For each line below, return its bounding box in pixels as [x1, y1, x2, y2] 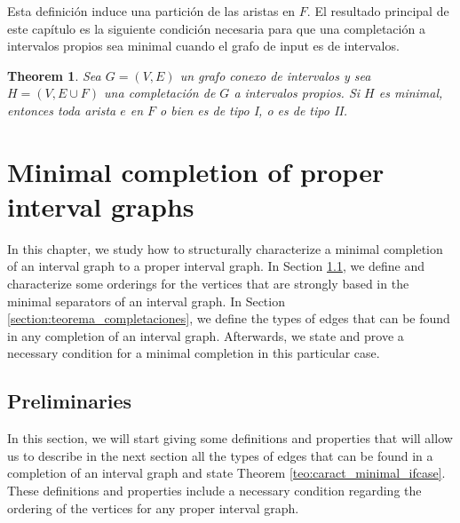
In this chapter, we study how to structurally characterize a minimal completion [7, 239, 443, 258]
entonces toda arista [7, 100, 116, 119]
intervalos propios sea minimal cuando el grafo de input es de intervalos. [7, 36, 400, 55]
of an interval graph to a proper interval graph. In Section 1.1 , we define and [7, 257, 425, 275]
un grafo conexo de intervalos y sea [179, 66, 371, 84]
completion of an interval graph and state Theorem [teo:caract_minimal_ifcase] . [7, 464, 446, 482]
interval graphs [7, 187, 194, 224]
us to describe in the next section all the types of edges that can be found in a [7, 446, 433, 464]
